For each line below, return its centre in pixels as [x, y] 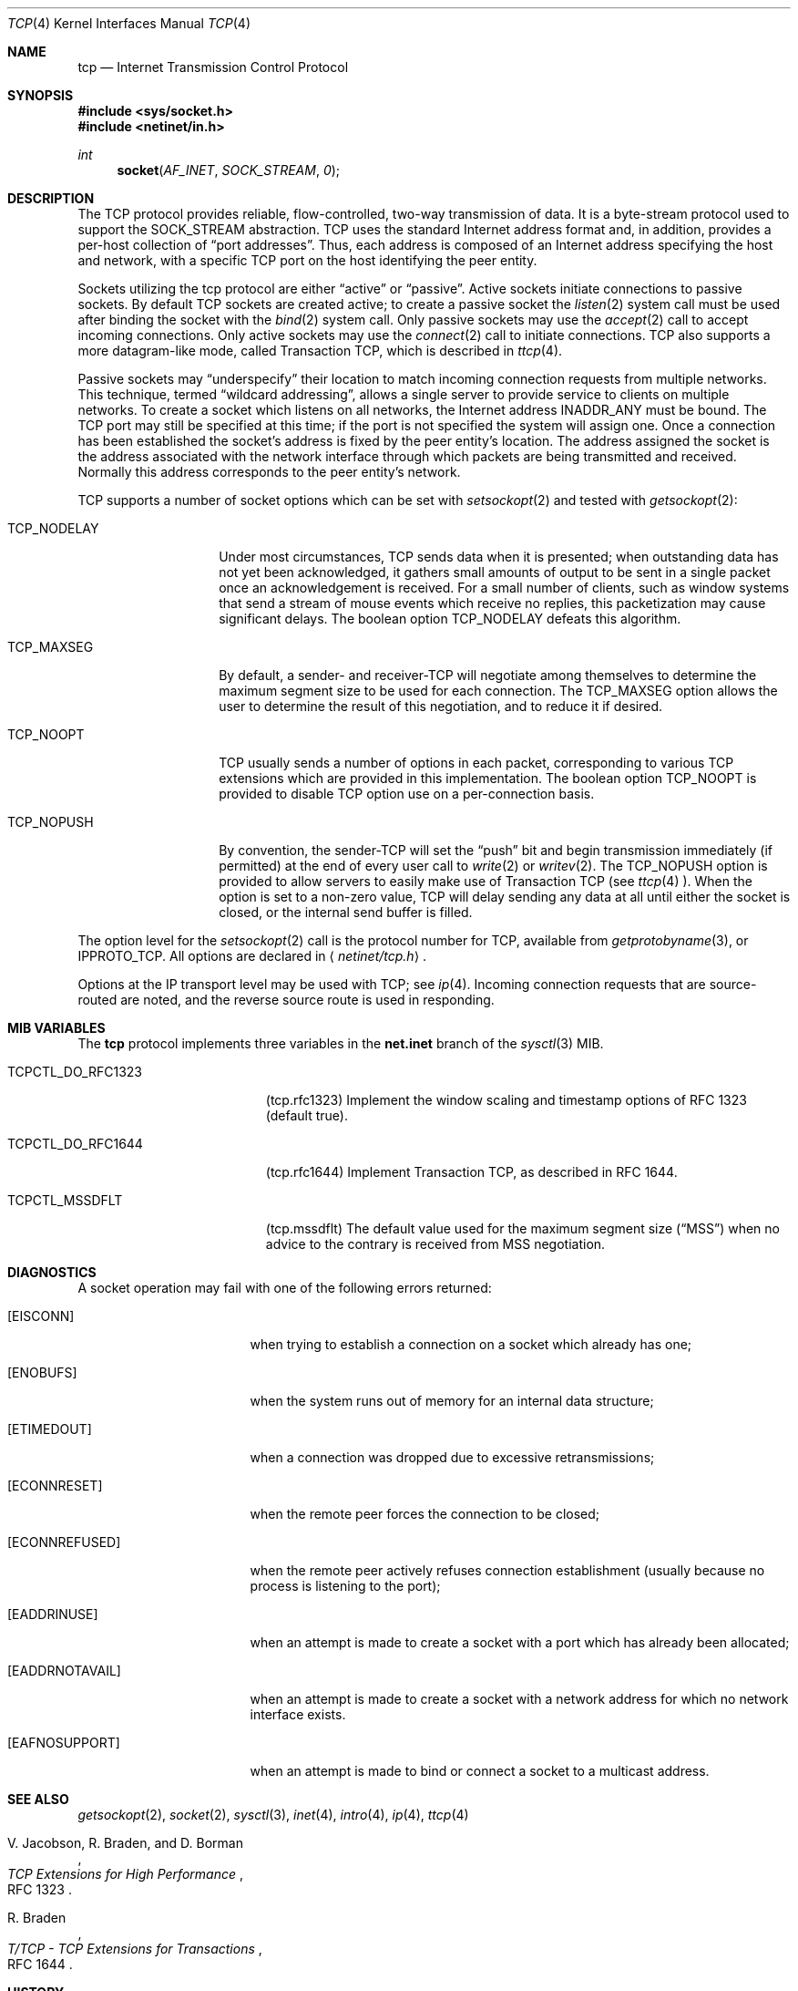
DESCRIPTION [51, 198]
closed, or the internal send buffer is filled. [346, 912]
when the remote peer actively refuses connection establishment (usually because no [507, 1570]
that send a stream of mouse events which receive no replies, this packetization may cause [492, 603]
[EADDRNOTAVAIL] [64, 1671]
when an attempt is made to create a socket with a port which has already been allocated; [520, 1642]
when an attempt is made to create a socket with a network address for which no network [519, 1699]
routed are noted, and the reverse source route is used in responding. [286, 1000]
